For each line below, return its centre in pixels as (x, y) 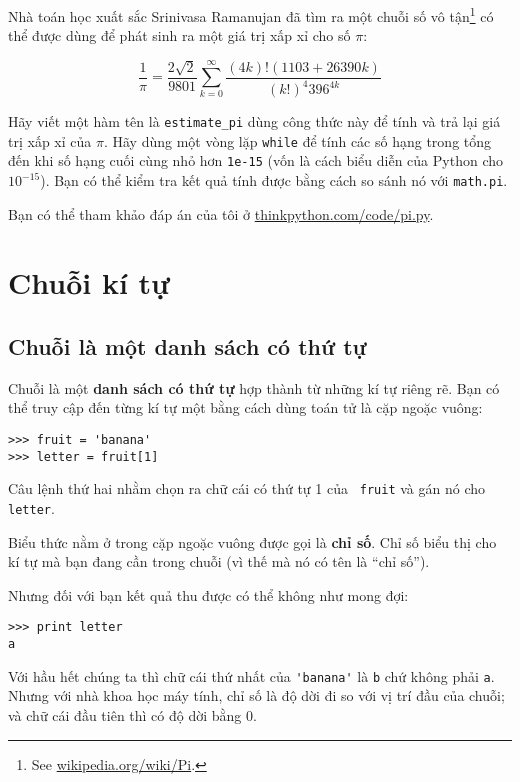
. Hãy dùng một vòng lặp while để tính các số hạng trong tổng (297, 140)
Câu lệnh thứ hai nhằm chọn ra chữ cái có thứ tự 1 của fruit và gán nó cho (246, 488)
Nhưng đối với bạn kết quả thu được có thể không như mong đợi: (208, 594)
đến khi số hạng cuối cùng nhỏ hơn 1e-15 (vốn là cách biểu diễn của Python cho (255, 160)
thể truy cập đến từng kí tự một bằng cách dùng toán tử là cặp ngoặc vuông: (245, 407)
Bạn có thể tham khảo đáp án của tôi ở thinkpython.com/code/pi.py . (221, 213)
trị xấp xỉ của (50, 140)
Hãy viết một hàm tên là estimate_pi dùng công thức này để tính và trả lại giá (254, 121)
